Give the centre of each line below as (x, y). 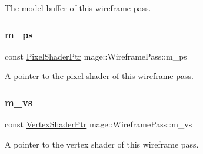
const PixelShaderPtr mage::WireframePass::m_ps (96, 56)
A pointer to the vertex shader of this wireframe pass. (102, 144)
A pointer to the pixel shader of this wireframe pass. (99, 76)
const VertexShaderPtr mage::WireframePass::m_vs (99, 124)
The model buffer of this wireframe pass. (78, 8)
